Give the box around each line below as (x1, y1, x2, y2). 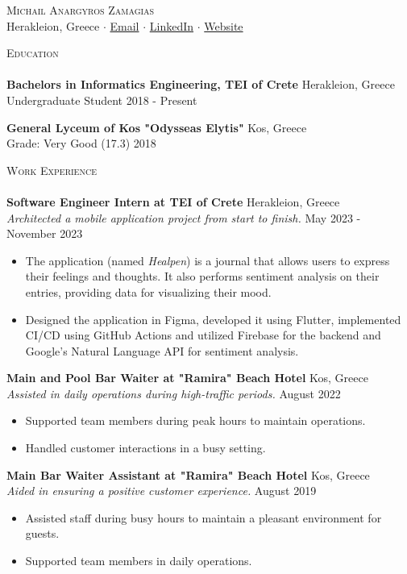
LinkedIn (149, 17, 194, 34)
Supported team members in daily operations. (25, 552, 252, 569)
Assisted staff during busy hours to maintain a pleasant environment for (25, 509, 382, 526)
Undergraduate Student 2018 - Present (6, 91, 197, 108)
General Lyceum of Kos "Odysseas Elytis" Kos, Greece (6, 119, 307, 135)
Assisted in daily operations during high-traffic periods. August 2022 (6, 385, 341, 401)
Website (204, 17, 243, 34)
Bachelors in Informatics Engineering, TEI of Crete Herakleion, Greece (6, 76, 395, 93)
